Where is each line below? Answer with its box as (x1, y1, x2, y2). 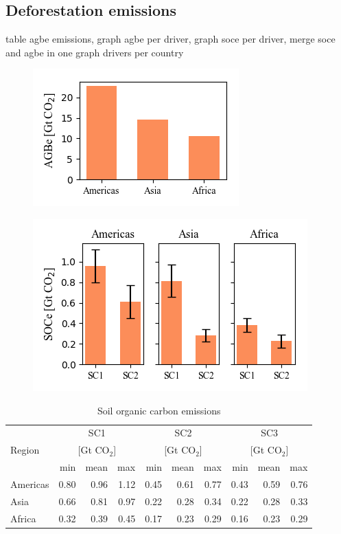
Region (10, 443, 40, 457)
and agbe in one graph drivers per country (5, 45, 184, 59)
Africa (10, 511, 36, 525)
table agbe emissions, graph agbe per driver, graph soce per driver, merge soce (5, 32, 336, 46)
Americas (10, 476, 49, 491)
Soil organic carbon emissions (97, 403, 221, 417)
